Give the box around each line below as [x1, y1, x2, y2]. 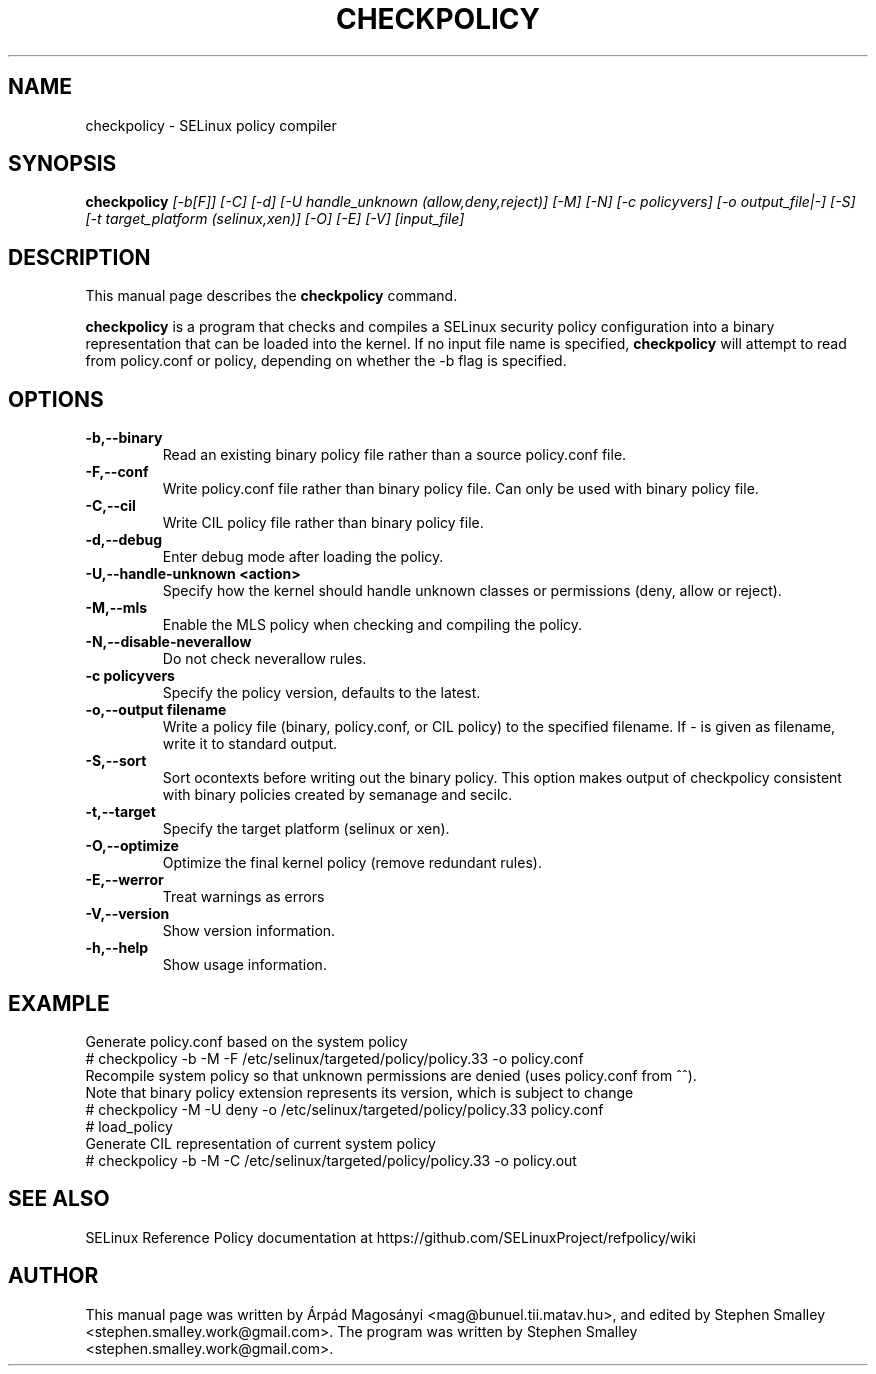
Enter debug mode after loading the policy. [162, 548, 444, 566]
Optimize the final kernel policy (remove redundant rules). [162, 854, 542, 872]
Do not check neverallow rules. [162, 650, 367, 668]
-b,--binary [85, 429, 163, 447]
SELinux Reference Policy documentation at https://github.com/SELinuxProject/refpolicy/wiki [85, 1228, 696, 1246]
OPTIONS [8, 386, 104, 412]
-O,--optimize [85, 837, 179, 855]
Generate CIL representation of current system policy [85, 1134, 436, 1152]
